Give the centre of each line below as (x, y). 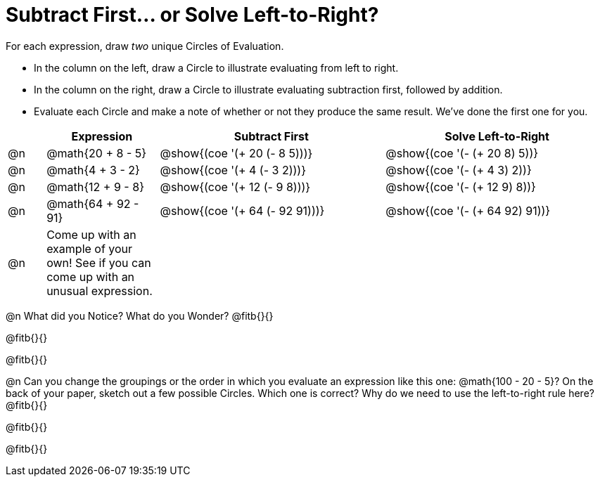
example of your (90, 248)
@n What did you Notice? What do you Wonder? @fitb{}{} (140, 315)
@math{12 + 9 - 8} (95, 187)
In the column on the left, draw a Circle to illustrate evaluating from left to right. (216, 67)
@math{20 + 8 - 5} (97, 153)
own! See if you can (99, 262)
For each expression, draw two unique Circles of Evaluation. (145, 46)
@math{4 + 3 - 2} (93, 170)
